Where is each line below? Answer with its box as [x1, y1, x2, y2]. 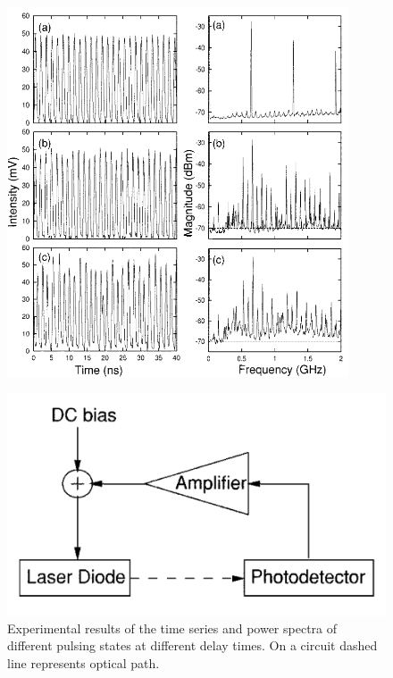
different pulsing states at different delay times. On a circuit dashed [7, 636, 378, 655]
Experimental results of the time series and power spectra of [7, 618, 338, 637]
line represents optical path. [7, 653, 160, 672]
